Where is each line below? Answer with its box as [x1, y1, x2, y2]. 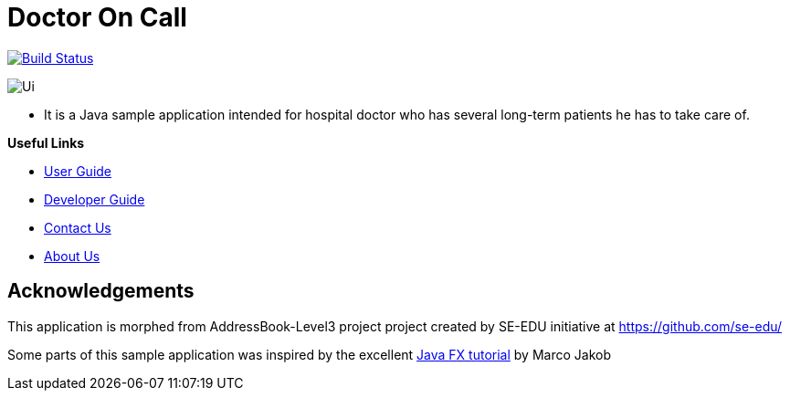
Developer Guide [44, 191, 145, 207]
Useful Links [7, 134, 85, 151]
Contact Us [44, 219, 111, 236]
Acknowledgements [7, 279, 195, 303]
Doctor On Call [7, 2, 187, 33]
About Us [44, 247, 100, 264]
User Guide [44, 162, 112, 179]
